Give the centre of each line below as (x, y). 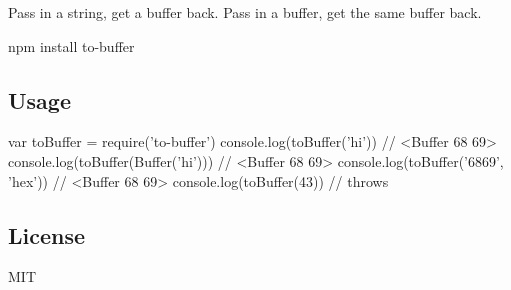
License (47, 234)
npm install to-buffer (71, 45)
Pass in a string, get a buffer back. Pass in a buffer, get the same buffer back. (245, 12)
